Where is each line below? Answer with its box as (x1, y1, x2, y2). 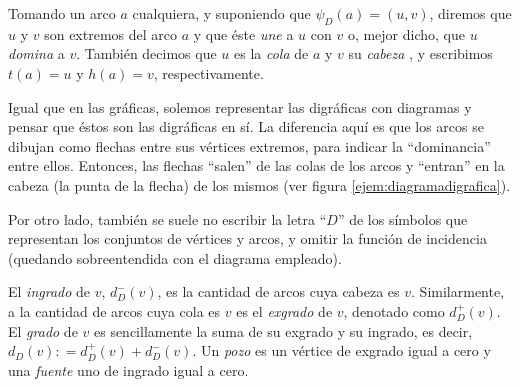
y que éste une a (193, 23, 294, 44)
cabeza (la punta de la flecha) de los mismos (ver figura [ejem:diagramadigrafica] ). (8, 174, 511, 195)
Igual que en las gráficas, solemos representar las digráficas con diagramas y (8, 96, 472, 117)
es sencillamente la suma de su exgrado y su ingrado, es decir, (93, 320, 473, 341)
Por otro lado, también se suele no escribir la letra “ (8, 208, 327, 229)
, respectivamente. (153, 62, 264, 83)
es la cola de (234, 43, 309, 64)
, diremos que (429, 3, 512, 23)
